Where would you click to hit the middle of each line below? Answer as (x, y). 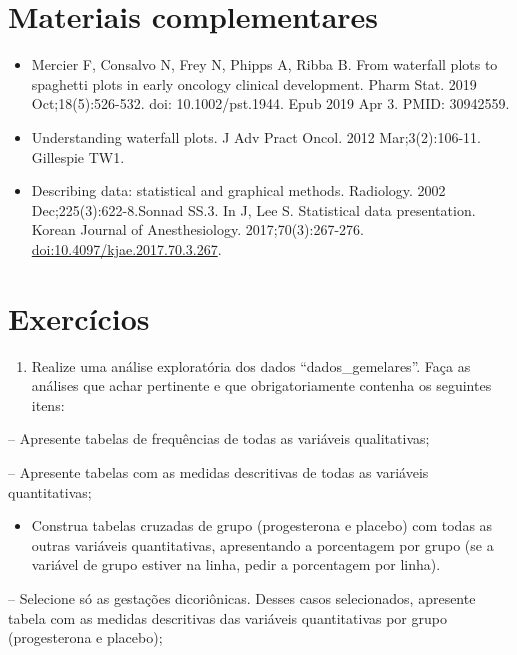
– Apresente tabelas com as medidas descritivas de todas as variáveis (218, 471)
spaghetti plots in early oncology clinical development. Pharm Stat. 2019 (254, 83)
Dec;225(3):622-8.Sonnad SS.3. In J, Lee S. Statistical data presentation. (253, 209)
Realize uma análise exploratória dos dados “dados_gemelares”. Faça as (251, 365)
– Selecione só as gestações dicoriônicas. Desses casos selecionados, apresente (242, 597)
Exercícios (79, 317)
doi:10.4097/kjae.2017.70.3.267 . (126, 248)
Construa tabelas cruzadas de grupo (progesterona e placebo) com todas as (262, 525)
